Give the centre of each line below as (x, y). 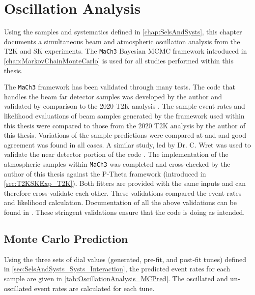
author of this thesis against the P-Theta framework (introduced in (105, 173)
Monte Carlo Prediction (66, 238)
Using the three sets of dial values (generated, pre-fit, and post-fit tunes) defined (125, 259)
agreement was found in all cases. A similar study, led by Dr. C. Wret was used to (127, 144)
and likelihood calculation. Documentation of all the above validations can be (120, 202)
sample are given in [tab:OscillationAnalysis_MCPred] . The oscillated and (116, 278)
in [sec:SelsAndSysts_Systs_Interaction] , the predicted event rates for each (117, 269)
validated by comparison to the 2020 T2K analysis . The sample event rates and (125, 106)
